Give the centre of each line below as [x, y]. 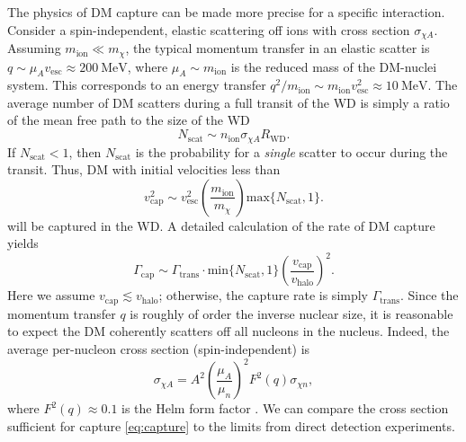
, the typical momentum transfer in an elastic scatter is [278, 48]
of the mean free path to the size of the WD [129, 120]
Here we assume [51, 295]
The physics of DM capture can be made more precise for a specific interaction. [226, 12]
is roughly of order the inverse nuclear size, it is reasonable [291, 313]
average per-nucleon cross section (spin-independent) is [159, 349]
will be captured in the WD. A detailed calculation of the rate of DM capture [221, 225]
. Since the [429, 295]
